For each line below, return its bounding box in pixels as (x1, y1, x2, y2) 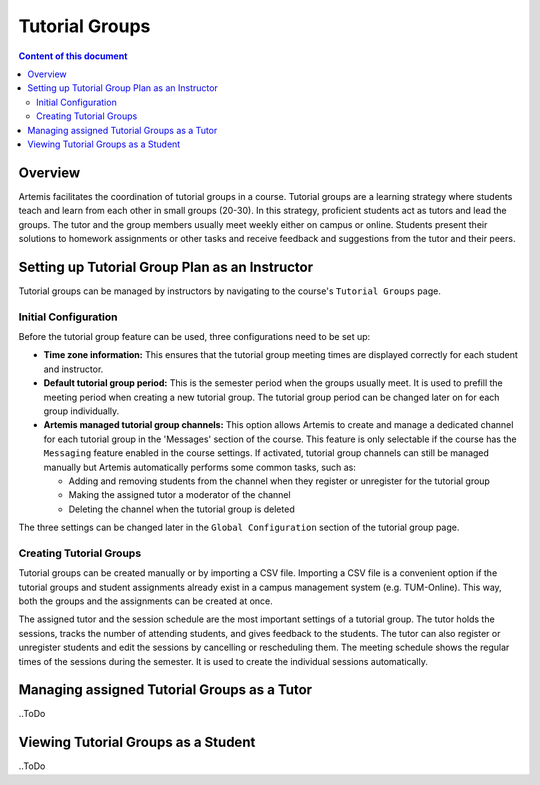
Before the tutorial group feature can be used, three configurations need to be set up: (18, 331, 371, 343)
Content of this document (18, 50, 128, 62)
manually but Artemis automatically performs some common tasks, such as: (43, 461, 357, 473)
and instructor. (43, 363, 104, 375)
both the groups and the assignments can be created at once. (18, 595, 274, 607)
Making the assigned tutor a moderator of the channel (68, 489, 291, 501)
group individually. (43, 405, 120, 417)
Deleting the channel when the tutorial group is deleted (68, 503, 295, 515)
